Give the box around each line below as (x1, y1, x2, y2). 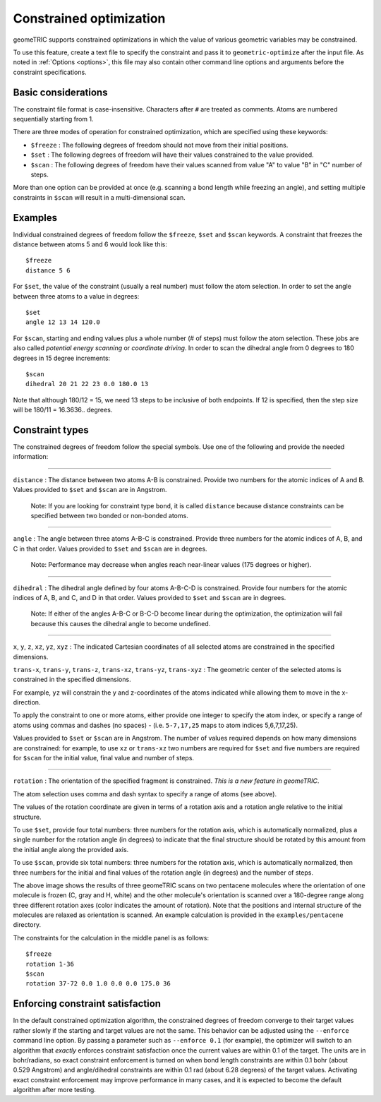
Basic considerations (13, 86, 108, 98)
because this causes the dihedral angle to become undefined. (30, 619, 211, 628)
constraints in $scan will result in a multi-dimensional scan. (13, 193, 186, 201)
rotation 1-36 (25, 960, 74, 968)
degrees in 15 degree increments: (13, 354, 111, 362)
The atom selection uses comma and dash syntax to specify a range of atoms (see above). (13, 789, 277, 798)
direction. (13, 698, 41, 707)
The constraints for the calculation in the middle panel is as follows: (13, 933, 210, 942)
